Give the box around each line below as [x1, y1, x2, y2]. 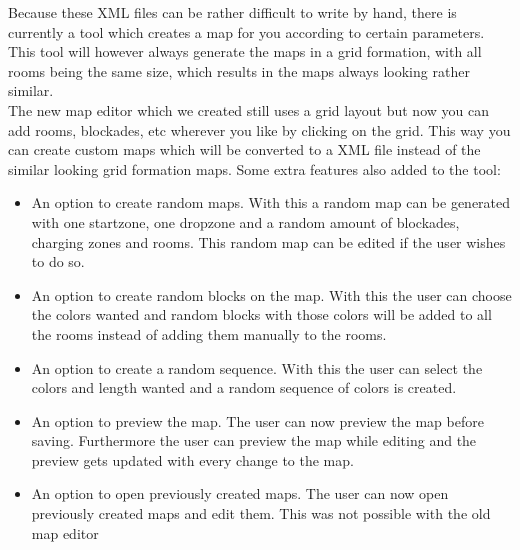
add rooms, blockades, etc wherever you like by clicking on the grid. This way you [8, 119, 511, 140]
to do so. [31, 251, 85, 272]
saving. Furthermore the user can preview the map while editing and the [31, 430, 477, 451]
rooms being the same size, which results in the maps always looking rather [8, 60, 470, 81]
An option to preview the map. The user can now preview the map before [31, 410, 484, 431]
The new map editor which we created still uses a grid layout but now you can [8, 99, 489, 120]
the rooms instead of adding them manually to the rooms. [31, 323, 387, 344]
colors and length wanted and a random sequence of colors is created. [31, 377, 457, 398]
